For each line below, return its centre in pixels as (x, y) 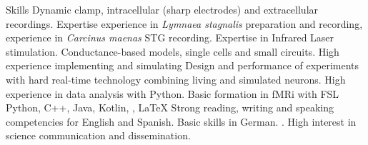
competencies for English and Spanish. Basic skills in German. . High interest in (181, 121)
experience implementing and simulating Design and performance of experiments (183, 65)
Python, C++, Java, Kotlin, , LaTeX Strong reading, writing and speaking (170, 107)
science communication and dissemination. (98, 135)
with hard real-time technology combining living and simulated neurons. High (176, 79)
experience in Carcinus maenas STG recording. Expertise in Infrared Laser (170, 37)
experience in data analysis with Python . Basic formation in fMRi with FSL (173, 93)
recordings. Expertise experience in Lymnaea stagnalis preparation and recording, (184, 23)
